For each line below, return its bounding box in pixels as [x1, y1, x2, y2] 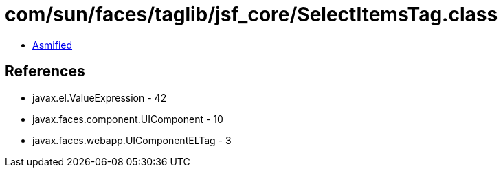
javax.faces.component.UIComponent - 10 [32, 113, 223, 125]
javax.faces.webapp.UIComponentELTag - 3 [32, 134, 232, 146]
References [5, 62, 85, 80]
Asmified [32, 38, 73, 51]
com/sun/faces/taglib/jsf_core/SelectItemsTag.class [5, 3, 498, 26]
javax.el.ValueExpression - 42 [32, 91, 167, 104]
